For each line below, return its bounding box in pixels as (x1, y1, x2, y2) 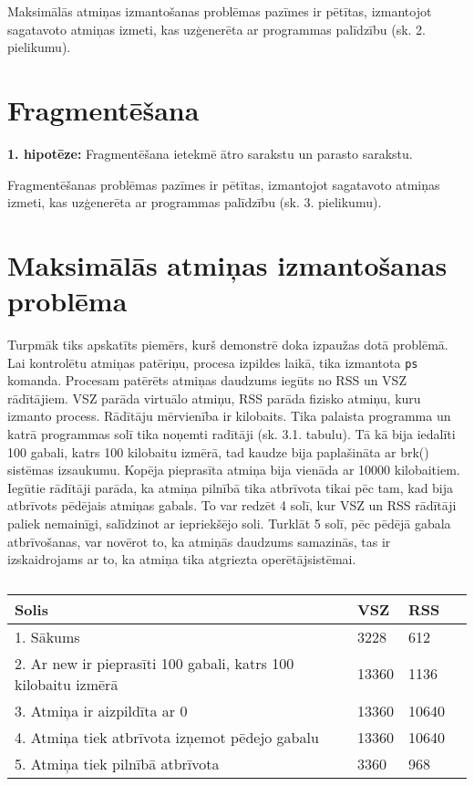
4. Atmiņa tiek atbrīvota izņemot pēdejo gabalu (15, 726, 319, 748)
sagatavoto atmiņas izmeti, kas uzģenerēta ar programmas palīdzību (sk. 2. (7, 19, 427, 38)
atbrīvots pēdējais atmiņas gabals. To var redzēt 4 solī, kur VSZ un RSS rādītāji (7, 496, 457, 515)
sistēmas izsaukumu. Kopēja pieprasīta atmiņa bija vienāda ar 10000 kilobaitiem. (7, 460, 460, 479)
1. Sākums (15, 625, 80, 647)
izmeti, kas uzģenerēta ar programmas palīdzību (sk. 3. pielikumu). (7, 193, 382, 212)
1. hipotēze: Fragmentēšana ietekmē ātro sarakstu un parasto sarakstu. (7, 143, 413, 162)
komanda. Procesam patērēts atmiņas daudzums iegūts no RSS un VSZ (7, 371, 407, 390)
